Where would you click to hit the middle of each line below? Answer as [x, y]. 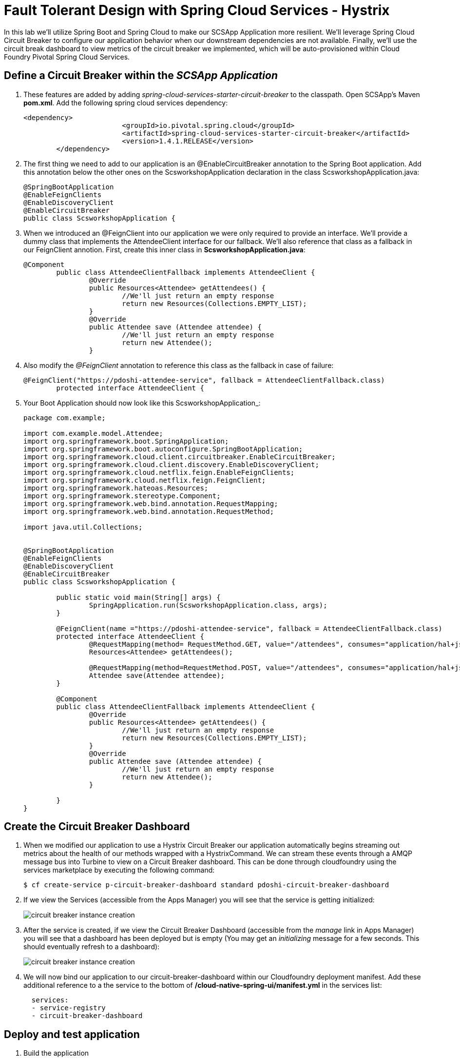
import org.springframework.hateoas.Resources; [116, 488]
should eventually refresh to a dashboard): [92, 947]
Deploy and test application [72, 1034]
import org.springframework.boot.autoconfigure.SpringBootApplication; [163, 449]
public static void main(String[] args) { [138, 597]
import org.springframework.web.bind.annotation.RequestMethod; [149, 511]
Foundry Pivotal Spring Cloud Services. [67, 57]
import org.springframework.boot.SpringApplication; [126, 441]
